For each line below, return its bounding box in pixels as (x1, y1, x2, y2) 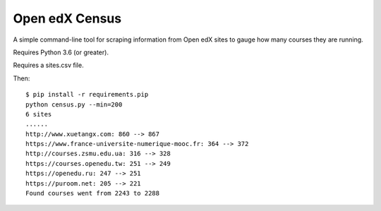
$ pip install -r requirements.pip (25, 90, 149, 99)
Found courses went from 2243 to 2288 (25, 189, 160, 198)
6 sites (25, 110, 52, 118)
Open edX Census (13, 11, 122, 26)
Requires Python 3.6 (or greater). (13, 48, 109, 56)
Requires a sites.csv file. (13, 61, 84, 70)
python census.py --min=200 (25, 100, 123, 109)
